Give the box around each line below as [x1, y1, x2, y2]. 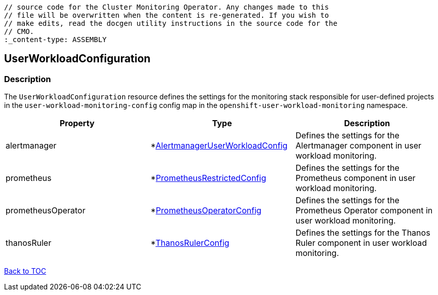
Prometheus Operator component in [295, 205, 433, 216]
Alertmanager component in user [295, 140, 422, 151]
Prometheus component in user [295, 173, 416, 183]
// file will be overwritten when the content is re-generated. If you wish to [4, 11, 329, 19]
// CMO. [4, 27, 34, 35]
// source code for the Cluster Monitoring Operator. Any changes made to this [4, 3, 329, 11]
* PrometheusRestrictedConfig [150, 173, 266, 183]
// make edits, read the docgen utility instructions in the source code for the [4, 19, 338, 27]
